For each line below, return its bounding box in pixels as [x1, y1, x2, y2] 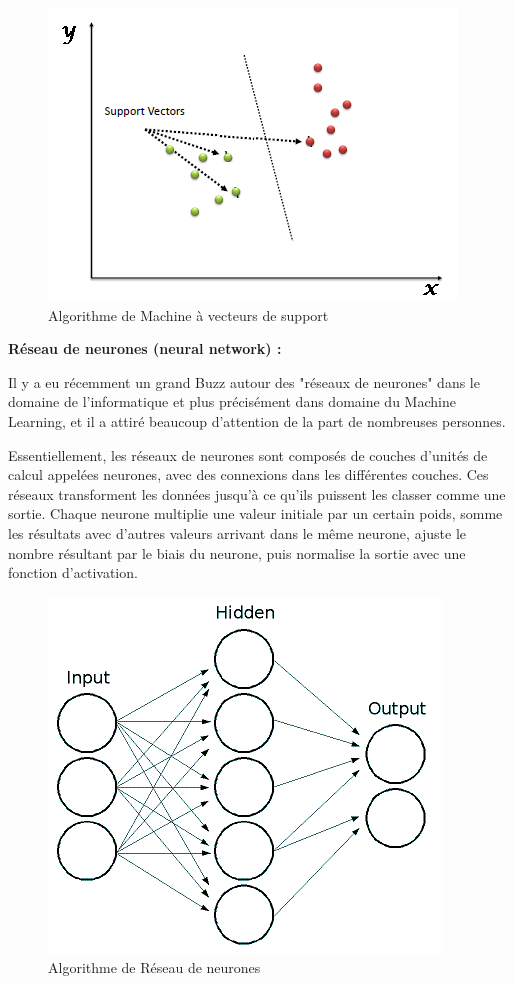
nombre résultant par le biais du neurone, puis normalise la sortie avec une [8, 542, 466, 563]
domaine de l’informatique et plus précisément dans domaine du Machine [8, 391, 456, 412]
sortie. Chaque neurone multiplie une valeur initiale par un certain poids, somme [8, 503, 503, 524]
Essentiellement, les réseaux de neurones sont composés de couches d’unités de [8, 444, 488, 465]
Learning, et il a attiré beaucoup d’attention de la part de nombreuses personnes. [8, 410, 506, 431]
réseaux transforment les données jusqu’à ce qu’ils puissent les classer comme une [8, 483, 506, 504]
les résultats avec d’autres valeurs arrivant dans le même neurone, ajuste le [8, 522, 467, 543]
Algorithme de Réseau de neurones [48, 957, 261, 978]
